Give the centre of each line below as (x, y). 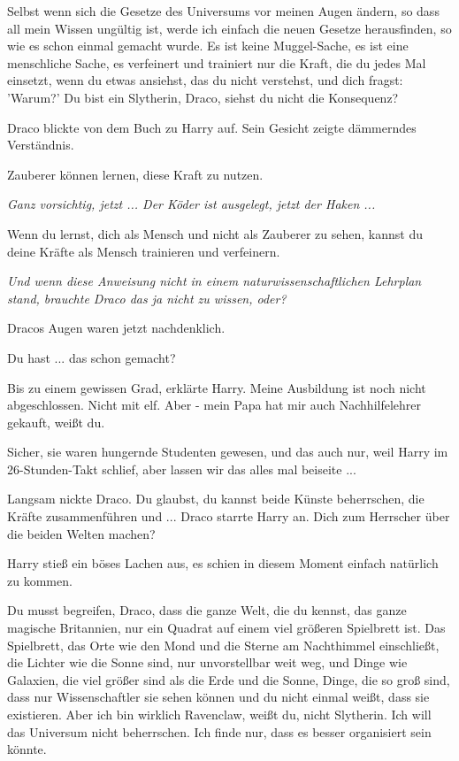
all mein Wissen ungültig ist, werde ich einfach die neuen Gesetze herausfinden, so (229, 28)
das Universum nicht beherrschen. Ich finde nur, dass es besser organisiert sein (219, 731)
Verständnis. (41, 145)
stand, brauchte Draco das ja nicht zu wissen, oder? (147, 298)
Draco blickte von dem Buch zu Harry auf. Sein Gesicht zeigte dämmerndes (212, 127)
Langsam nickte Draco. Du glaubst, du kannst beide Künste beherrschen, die (216, 499)
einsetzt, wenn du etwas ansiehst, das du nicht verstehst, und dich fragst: (205, 80)
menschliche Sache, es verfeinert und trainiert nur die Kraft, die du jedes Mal (217, 62)
